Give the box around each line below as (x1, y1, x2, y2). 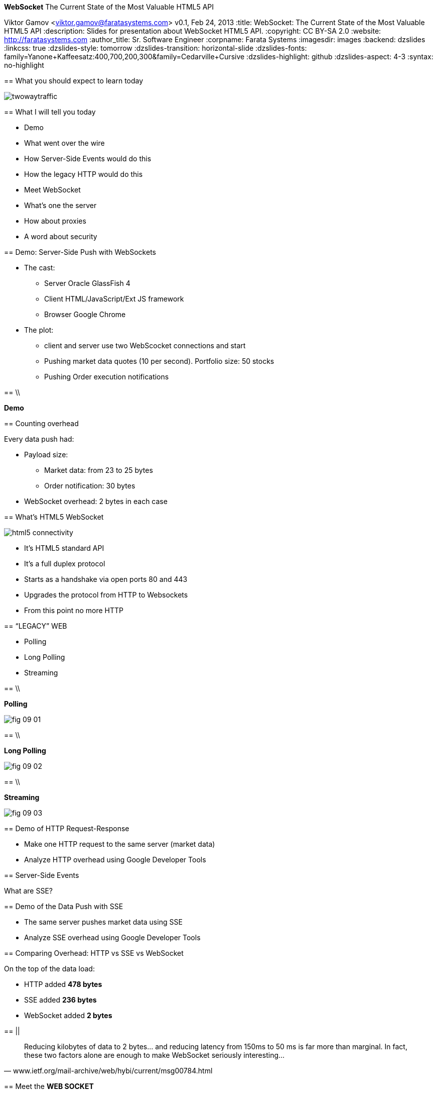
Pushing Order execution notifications (44, 372, 169, 381)
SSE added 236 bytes (24, 996, 97, 1004)
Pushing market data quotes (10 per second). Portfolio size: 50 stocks (44, 357, 274, 365)
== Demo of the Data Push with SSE (4, 902, 123, 911)
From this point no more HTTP (24, 606, 124, 615)
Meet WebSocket (24, 185, 81, 194)
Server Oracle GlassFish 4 (44, 279, 130, 287)
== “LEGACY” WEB (4, 622, 67, 630)
